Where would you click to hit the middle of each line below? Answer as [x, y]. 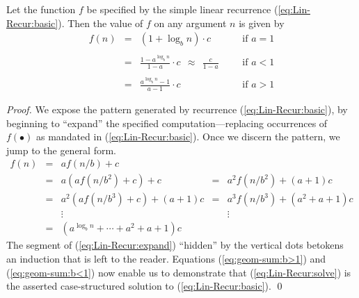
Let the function [41, 9]
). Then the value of [101, 23]
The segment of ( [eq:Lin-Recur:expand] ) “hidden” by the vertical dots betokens [175, 245]
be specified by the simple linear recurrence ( [182, 9]
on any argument [190, 23]
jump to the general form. [61, 150]
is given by [262, 23]
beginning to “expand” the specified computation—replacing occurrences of [167, 123]
